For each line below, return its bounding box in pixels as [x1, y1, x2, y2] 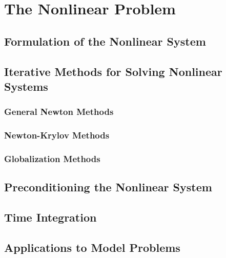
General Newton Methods [4, 105, 114, 118]
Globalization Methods [4, 152, 100, 165]
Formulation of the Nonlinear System [4, 33, 206, 49]
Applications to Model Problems [4, 239, 180, 255]
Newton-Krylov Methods [4, 129, 110, 142]
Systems [4, 78, 48, 94]
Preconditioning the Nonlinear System [4, 179, 212, 195]
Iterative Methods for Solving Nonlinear [4, 63, 222, 79]
